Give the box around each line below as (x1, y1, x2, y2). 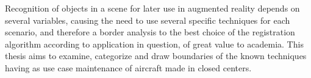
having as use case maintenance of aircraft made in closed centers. (5, 61, 252, 74)
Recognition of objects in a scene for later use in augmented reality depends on (5, 2, 300, 14)
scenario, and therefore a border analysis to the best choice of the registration (5, 26, 295, 38)
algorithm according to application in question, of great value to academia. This (5, 37, 304, 50)
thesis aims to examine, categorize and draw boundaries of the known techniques (5, 49, 307, 62)
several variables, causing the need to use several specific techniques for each (5, 13, 290, 26)
